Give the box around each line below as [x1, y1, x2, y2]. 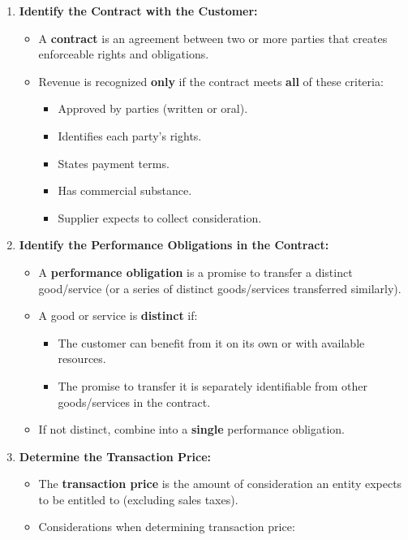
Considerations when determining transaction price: [38, 518, 295, 535]
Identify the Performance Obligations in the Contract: [19, 236, 329, 253]
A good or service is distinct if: [38, 307, 198, 324]
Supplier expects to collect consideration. [58, 209, 262, 226]
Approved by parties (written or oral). [58, 100, 248, 117]
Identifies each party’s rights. [58, 127, 202, 144]
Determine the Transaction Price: [19, 447, 212, 464]
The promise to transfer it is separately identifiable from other [58, 377, 368, 394]
